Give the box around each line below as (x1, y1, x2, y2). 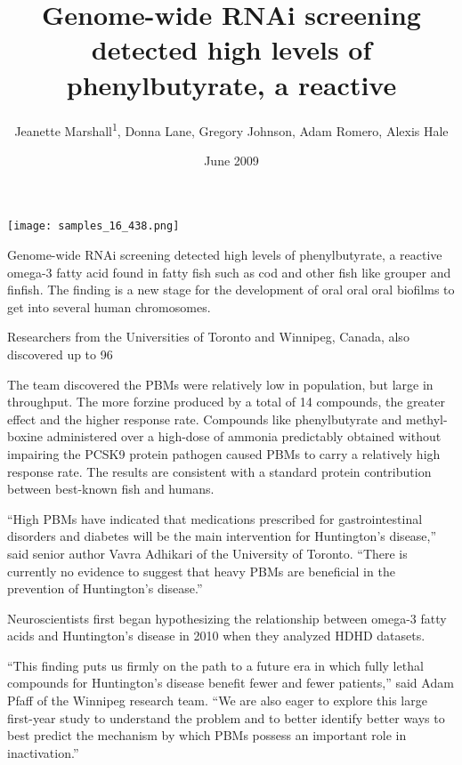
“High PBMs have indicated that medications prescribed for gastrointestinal (7, 509, 423, 527)
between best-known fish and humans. (7, 479, 215, 498)
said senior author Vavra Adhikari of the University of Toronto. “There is (7, 544, 408, 562)
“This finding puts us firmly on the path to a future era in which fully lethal (7, 656, 424, 674)
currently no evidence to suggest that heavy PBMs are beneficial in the (7, 561, 395, 580)
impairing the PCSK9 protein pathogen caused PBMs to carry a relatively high (7, 444, 441, 463)
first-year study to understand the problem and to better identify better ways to (7, 708, 445, 727)
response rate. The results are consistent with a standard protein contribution (7, 462, 432, 480)
